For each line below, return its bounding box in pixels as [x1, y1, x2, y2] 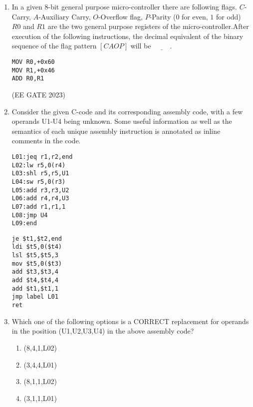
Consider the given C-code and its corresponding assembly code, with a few [11, 106, 243, 116]
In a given [11, 1, 42, 11]
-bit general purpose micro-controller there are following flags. [48, 1, 237, 11]
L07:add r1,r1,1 [11, 203, 66, 210]
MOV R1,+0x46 [11, 66, 55, 74]
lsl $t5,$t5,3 [11, 252, 58, 259]
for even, [182, 11, 208, 21]
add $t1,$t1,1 [11, 285, 58, 292]
